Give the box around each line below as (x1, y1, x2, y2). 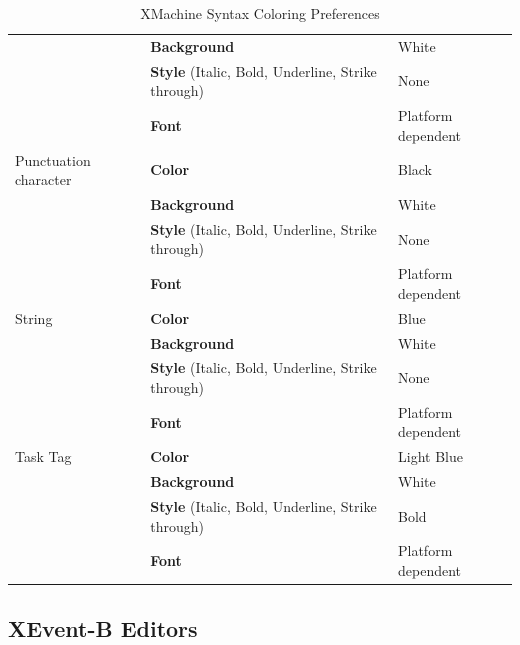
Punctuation (15, 149, 91, 170)
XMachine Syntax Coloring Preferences (140, 3, 380, 23)
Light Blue (397, 446, 463, 467)
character (15, 169, 72, 190)
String (15, 307, 53, 328)
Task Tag (15, 446, 72, 467)
